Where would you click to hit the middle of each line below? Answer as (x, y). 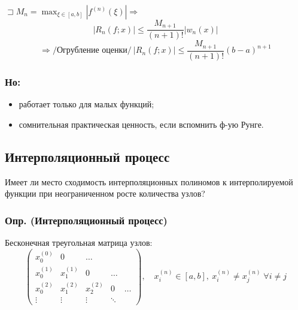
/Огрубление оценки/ (92, 51)
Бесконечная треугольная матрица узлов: (79, 242)
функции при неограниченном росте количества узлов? (105, 193)
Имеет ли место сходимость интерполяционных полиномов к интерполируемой (149, 181)
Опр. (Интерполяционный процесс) (86, 220)
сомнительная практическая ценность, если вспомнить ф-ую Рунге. (141, 124)
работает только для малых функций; (86, 104)
